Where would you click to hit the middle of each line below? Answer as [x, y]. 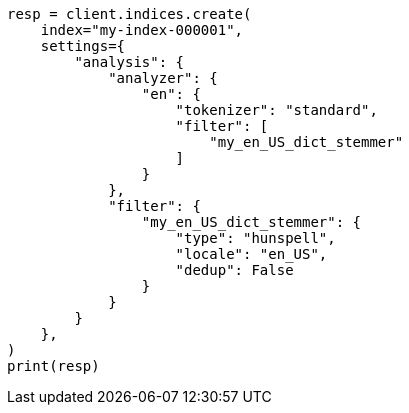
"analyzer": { [163, 78]
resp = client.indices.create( [129, 14]
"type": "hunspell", [255, 238]
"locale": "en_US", [251, 254]
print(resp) [53, 366]
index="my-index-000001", [142, 30]
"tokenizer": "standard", [276, 110]
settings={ [83, 46]
